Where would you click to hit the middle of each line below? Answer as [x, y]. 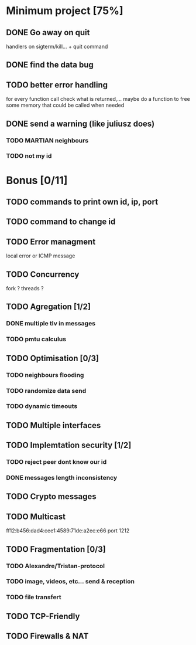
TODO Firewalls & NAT [47, 636]
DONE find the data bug [50, 65]
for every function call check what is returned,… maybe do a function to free [98, 99]
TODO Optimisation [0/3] [53, 358]
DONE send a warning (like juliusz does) [80, 123]
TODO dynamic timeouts [42, 406]
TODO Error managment [51, 242]
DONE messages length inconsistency [62, 478]
